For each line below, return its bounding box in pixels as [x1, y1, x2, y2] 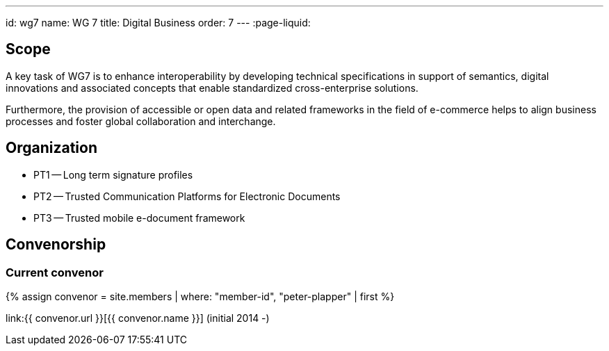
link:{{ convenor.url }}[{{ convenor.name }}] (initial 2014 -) [6, 311, 270, 324]
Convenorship [6, 236, 106, 254]
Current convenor [6, 265, 104, 279]
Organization [6, 139, 97, 157]
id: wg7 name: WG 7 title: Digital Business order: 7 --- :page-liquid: [6, 17, 311, 28]
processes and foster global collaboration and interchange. [6, 115, 276, 127]
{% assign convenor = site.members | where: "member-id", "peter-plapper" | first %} [6, 290, 395, 302]
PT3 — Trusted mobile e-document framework [33, 211, 245, 224]
